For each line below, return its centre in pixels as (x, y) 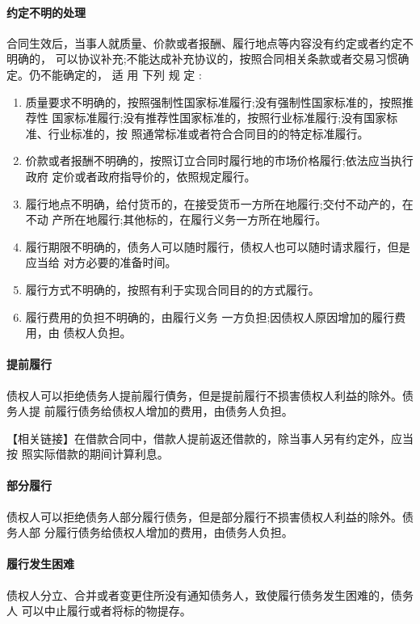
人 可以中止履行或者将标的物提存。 (99, 611)
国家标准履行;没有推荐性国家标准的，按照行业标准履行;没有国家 (219, 118)
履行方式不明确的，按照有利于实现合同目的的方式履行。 (172, 289)
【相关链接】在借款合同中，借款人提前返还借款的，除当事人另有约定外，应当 (210, 438)
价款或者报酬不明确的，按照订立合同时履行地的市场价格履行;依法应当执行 (219, 160)
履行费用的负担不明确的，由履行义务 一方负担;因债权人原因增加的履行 (210, 316)
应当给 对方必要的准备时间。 (101, 262)
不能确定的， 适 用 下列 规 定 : (121, 74)
